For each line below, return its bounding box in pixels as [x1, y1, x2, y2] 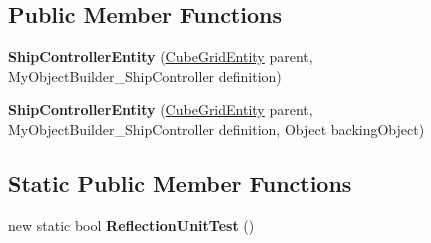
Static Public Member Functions [8, 167, 352, 198]
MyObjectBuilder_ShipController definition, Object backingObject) [8, 118, 425, 139]
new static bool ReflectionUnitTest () [8, 214, 255, 235]
